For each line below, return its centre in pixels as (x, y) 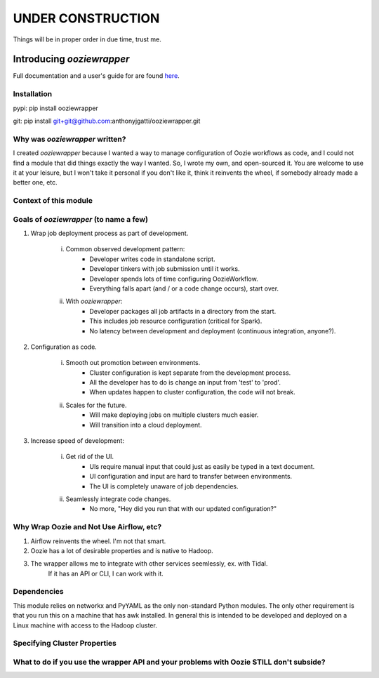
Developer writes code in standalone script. (152, 259)
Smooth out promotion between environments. (133, 363)
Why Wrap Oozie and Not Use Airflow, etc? (87, 527)
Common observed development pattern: (125, 249)
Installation (33, 94)
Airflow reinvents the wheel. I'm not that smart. (98, 541)
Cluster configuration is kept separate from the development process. (190, 373)
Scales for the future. (96, 405)
